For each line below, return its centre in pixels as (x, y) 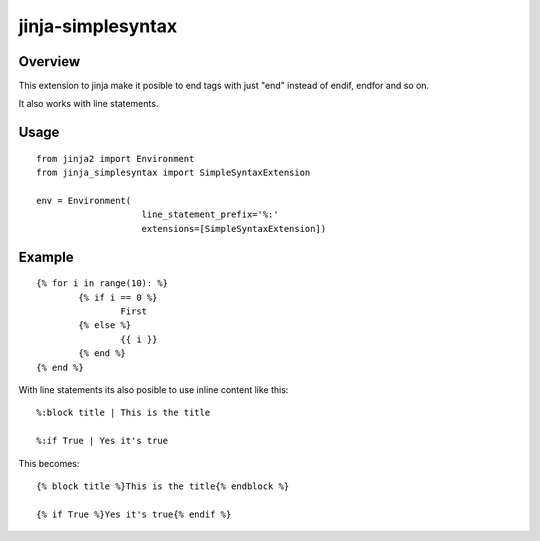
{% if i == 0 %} (118, 297)
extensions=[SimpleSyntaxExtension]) (234, 228)
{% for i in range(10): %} (102, 283)
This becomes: (49, 463)
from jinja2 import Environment (115, 158)
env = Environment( (84, 201)
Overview (49, 61)
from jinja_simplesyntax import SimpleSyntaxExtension (173, 173)
